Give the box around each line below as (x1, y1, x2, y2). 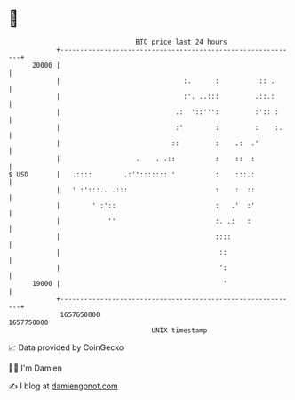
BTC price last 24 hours (135, 37, 227, 46)
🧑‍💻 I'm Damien (8, 363, 63, 373)
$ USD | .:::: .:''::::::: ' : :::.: (8, 169, 255, 179)
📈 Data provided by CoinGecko (8, 342, 124, 353)
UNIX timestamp (151, 325, 208, 335)
